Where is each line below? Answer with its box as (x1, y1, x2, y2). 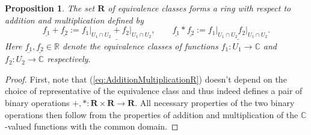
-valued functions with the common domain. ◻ (5, 120, 179, 133)
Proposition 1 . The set (5, 2, 95, 14)
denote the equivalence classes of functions (62, 39, 218, 52)
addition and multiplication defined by (5, 13, 144, 26)
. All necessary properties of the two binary (135, 96, 295, 109)
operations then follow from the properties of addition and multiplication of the (5, 108, 298, 121)
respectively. (47, 52, 91, 65)
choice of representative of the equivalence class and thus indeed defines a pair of (5, 84, 303, 97)
